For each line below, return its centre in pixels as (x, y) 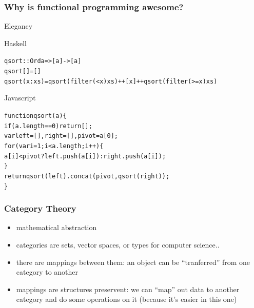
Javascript (20, 98)
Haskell (16, 43)
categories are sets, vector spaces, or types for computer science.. (118, 245)
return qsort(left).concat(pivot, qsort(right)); (87, 176)
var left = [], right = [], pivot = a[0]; (61, 136)
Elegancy (18, 26)
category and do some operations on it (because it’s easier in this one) (126, 299)
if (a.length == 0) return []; (48, 126)
